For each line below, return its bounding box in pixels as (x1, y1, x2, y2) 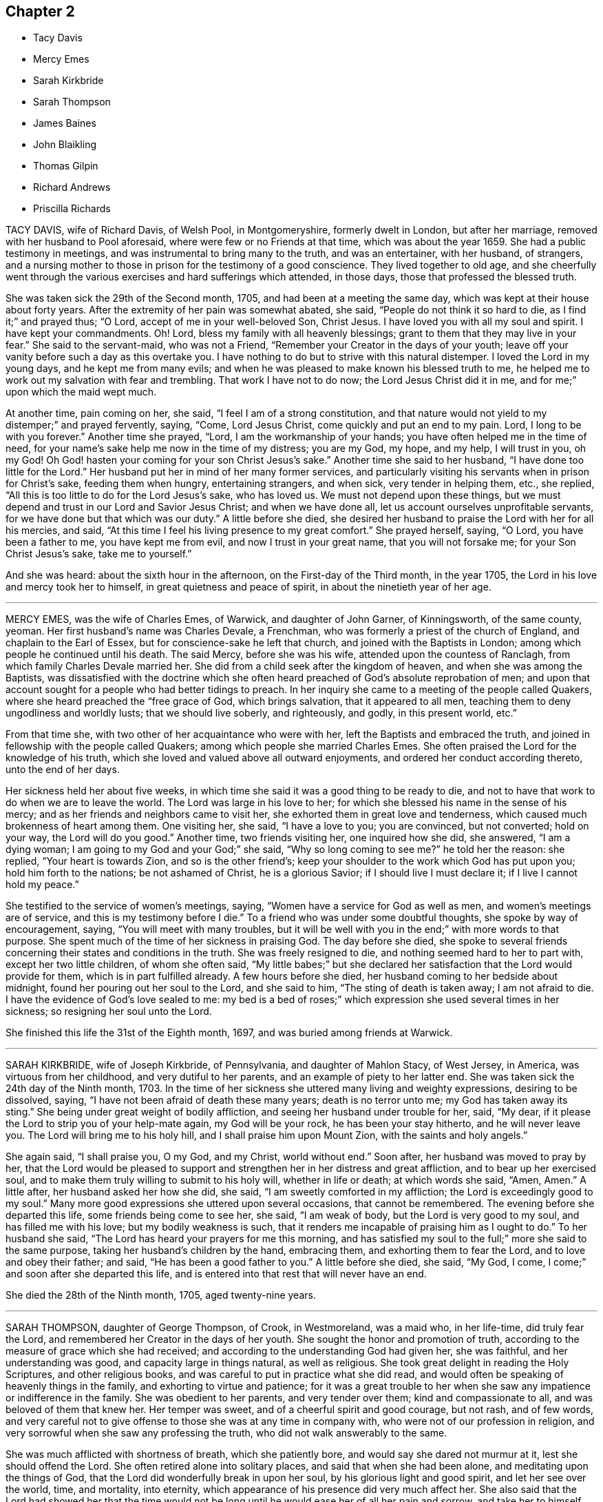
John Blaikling (33, 138, 96, 151)
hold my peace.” (6, 878, 79, 891)
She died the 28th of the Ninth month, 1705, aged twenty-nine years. (6, 1289, 316, 1302)
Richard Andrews (33, 181, 111, 194)
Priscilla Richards (33, 203, 111, 215)
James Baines (33, 117, 96, 130)
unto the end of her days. (6, 763, 120, 776)
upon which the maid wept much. (6, 386, 157, 398)
